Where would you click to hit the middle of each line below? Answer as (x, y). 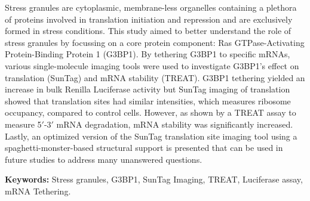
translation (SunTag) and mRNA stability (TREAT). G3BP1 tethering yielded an (155, 77)
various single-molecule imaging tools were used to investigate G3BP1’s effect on (152, 65)
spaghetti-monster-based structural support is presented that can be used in (144, 148)
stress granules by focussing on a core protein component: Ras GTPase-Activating (155, 42)
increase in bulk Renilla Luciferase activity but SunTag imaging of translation (148, 89)
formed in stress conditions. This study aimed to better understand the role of (148, 31)
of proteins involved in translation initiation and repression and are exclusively (149, 19)
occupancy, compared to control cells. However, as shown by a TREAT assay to (151, 112)
